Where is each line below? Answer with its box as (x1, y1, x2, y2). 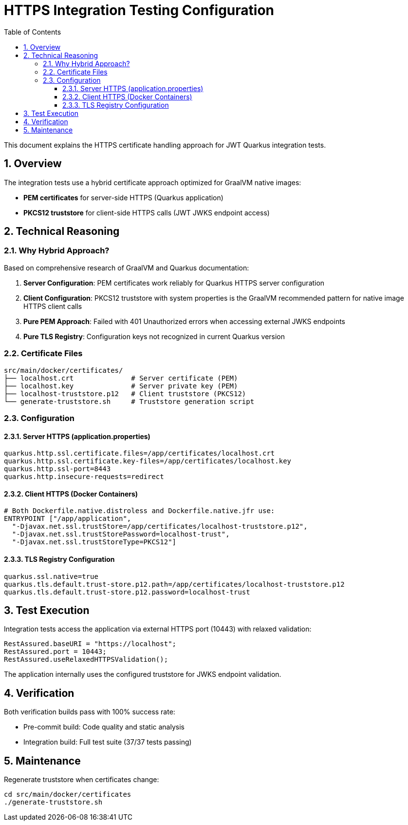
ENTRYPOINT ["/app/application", (4, 515, 131, 523)
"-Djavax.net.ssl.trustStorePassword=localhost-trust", (12, 530, 230, 538)
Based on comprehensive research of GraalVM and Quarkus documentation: (4, 263, 249, 272)
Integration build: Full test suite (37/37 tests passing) (23, 738, 192, 747)
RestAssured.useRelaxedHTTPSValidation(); (4, 655, 168, 664)
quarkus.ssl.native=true (4, 572, 98, 580)
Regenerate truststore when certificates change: (4, 775, 159, 784)
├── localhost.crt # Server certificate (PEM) (4, 374, 238, 382)
